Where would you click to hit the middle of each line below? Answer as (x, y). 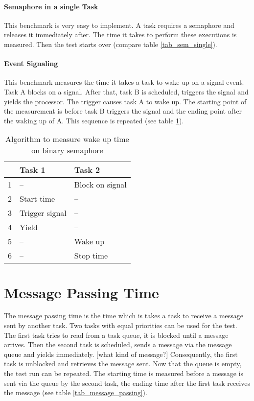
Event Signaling (31, 63)
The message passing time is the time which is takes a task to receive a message (124, 316)
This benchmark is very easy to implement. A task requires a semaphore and (119, 25)
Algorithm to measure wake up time (67, 139)
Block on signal (100, 185)
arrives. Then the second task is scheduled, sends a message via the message (118, 344)
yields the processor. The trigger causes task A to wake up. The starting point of (125, 101)
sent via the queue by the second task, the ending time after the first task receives (127, 383)
